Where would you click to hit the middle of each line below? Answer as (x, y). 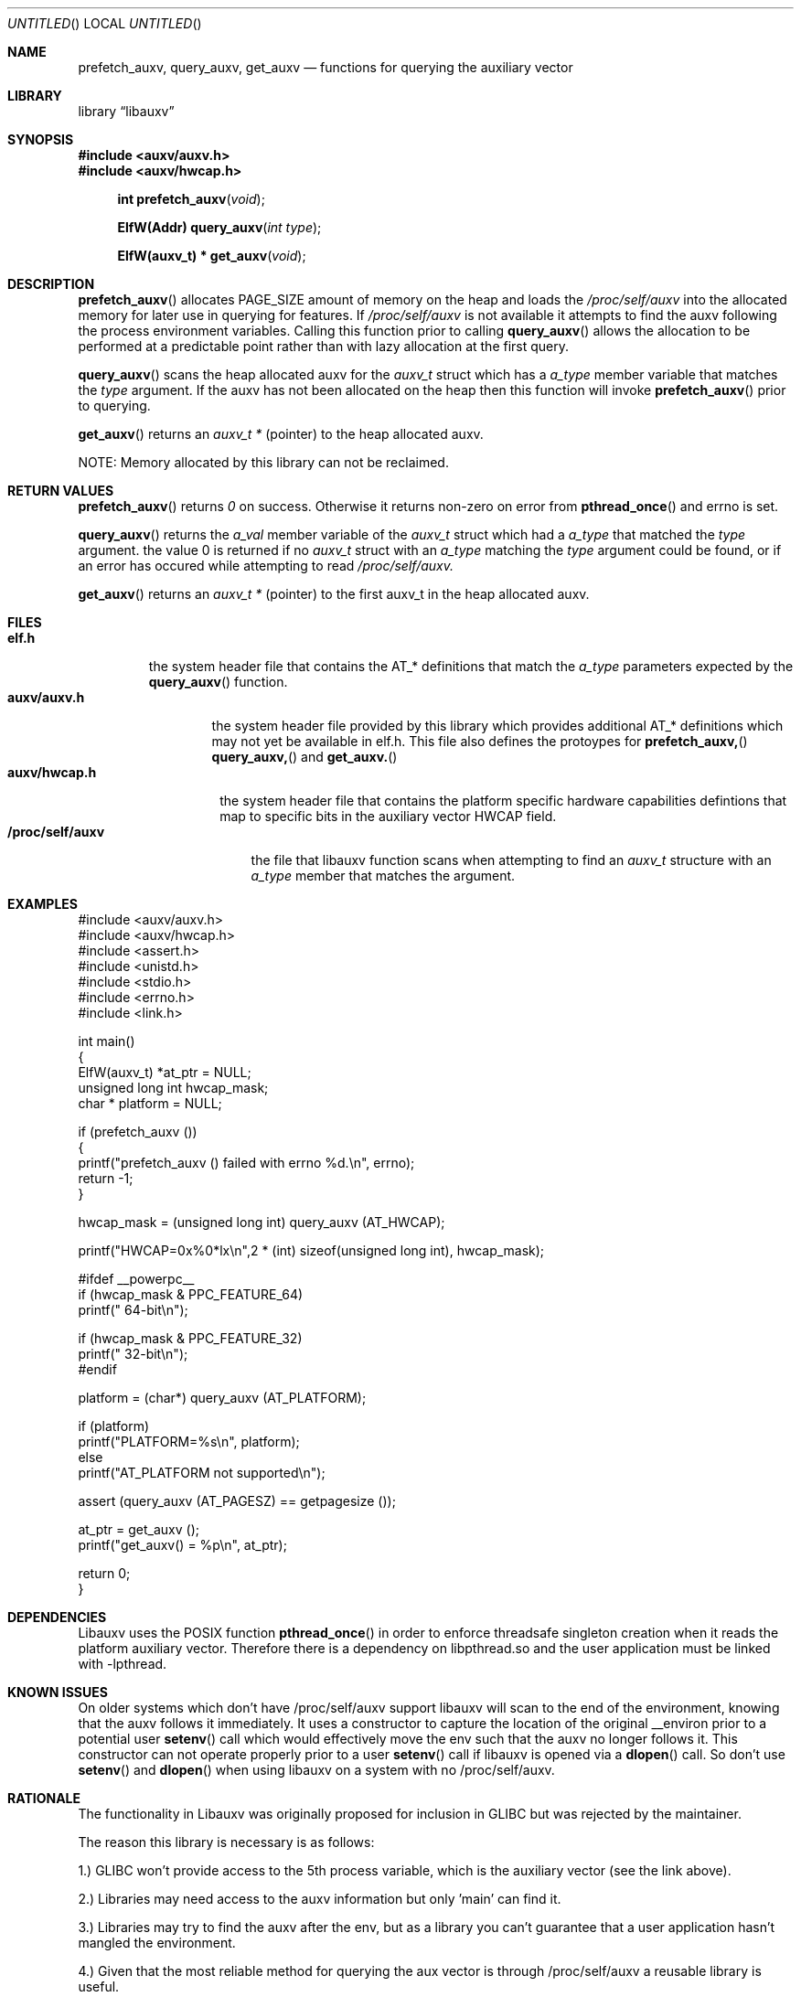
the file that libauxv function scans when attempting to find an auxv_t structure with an (511, 860)
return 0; (104, 1573)
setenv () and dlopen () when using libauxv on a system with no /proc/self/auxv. (316, 1770)
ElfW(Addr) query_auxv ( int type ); (219, 227)
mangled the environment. (157, 1943)
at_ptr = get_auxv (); (139, 1529)
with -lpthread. (123, 1664)
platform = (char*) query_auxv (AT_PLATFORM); (222, 1398)
